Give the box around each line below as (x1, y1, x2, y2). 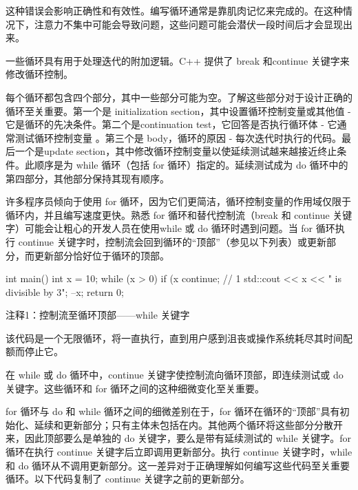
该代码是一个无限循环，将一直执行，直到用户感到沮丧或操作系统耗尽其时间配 (6, 330, 352, 345)
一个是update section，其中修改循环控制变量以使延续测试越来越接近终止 (14, 144, 337, 158)
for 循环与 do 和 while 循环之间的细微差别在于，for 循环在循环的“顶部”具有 (6, 404, 340, 418)
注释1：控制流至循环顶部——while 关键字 (6, 308, 190, 322)
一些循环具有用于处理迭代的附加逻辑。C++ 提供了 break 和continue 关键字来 (6, 53, 350, 67)
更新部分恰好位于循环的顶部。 (34, 248, 169, 262)
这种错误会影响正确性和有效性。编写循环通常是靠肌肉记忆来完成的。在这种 (6, 3, 343, 17)
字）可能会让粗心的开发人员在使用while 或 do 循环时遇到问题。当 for (6, 221, 313, 235)
